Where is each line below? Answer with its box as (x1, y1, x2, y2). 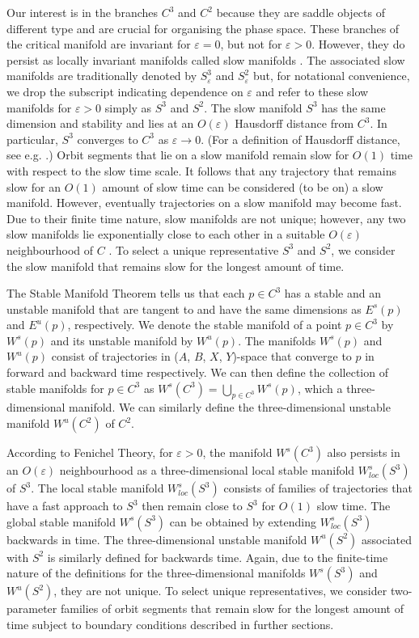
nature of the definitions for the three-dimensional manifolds (6, 564, 306, 581)
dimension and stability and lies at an (6, 115, 194, 132)
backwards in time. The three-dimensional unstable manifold (6, 530, 307, 547)
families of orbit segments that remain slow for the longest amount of (60, 600, 404, 617)
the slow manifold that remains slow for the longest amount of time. (6, 257, 345, 274)
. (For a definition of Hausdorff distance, (201, 130, 400, 147)
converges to (77, 130, 138, 147)
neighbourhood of (6, 241, 94, 258)
